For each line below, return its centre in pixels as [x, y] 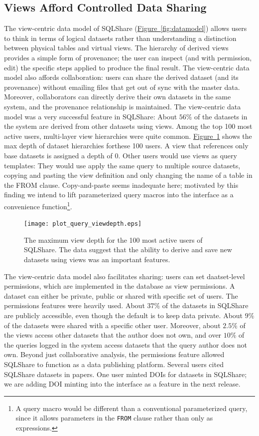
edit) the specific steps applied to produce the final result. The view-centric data [127, 67]
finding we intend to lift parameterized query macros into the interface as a [119, 195]
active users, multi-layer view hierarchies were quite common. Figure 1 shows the [128, 136]
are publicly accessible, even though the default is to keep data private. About [124, 315]
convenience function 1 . [38, 205]
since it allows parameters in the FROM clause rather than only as [114, 418]
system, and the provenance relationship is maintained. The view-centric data [123, 106]
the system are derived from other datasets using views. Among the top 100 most [128, 126]
